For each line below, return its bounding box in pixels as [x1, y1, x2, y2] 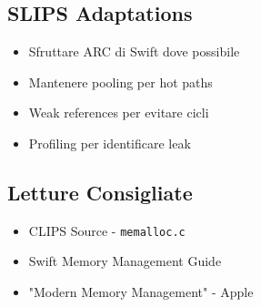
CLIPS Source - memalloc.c [28, 220, 186, 240]
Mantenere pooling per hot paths [28, 72, 213, 91]
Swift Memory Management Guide [28, 251, 222, 271]
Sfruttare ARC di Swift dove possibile [28, 42, 240, 61]
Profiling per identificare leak [28, 133, 191, 152]
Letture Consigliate [7, 178, 193, 206]
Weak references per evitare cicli [28, 103, 209, 122]
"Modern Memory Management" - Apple [28, 282, 254, 302]
